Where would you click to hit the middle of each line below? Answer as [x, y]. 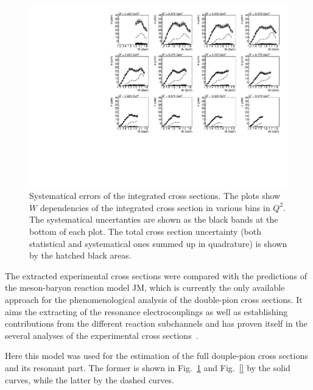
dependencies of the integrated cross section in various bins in [155, 207]
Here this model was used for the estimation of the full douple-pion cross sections [156, 356]
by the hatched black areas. [80, 255]
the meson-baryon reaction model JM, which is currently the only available [145, 287]
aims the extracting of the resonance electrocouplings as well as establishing [146, 311]
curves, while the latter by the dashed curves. [90, 379]
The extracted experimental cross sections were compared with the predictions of [156, 275]
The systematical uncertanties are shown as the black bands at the [154, 219]
